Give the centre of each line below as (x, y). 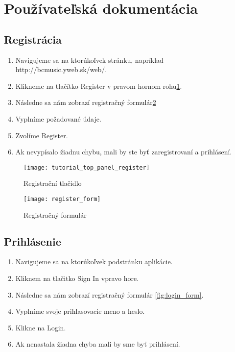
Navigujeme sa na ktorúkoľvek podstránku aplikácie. (94, 262)
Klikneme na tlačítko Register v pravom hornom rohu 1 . (99, 86)
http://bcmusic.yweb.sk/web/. (61, 69)
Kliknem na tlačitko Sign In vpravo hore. (77, 278)
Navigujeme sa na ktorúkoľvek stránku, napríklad (89, 60)
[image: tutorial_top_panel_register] (87, 167)
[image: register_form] (62, 199)
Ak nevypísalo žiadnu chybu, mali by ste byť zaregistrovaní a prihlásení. (124, 152)
